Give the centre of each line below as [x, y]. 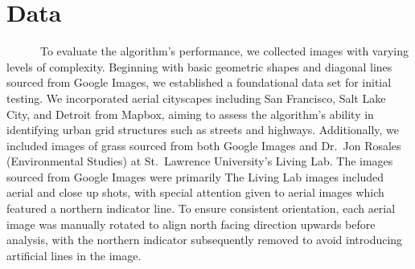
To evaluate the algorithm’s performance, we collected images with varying [224, 51]
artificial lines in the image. [74, 255]
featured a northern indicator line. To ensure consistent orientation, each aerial [201, 208]
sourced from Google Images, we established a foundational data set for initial [199, 82]
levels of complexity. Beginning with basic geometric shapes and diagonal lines [199, 66]
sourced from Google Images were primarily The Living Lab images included [195, 176]
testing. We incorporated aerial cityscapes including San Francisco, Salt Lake [196, 98]
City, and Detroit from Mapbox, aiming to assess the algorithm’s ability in [190, 114]
